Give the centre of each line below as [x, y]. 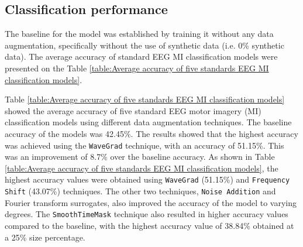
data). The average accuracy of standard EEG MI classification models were [141, 56]
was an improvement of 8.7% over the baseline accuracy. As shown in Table [140, 157]
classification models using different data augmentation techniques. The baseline [148, 122]
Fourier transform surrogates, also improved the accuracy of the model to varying [151, 202]
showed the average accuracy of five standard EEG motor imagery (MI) [133, 110]
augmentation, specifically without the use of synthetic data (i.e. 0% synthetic [144, 45]
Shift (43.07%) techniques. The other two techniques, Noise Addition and [140, 191]
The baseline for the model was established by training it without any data [139, 34]
